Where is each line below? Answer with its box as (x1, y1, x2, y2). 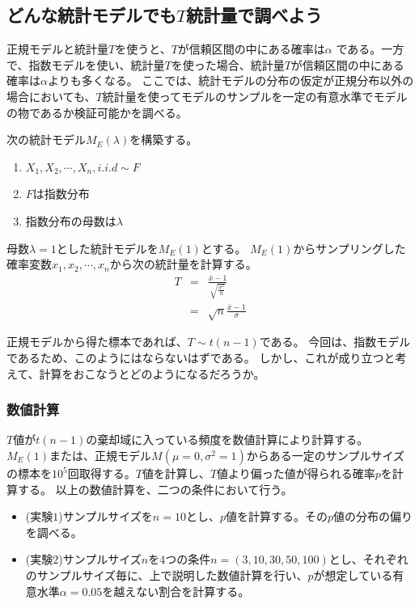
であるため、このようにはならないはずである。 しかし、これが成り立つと (6, 349, 396, 366)
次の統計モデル (6, 131, 86, 148)
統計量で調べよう (186, 2, 323, 27)
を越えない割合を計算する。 (102, 582, 250, 599)
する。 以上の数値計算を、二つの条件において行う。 (17, 480, 293, 497)
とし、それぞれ (328, 551, 408, 568)
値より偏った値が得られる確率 (217, 465, 375, 482)
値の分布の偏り (333, 508, 413, 525)
